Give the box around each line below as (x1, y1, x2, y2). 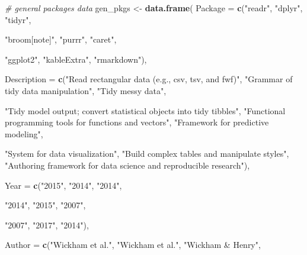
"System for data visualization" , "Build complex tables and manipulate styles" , (5, 147, 289, 160)
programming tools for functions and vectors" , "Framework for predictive (5, 116, 269, 128)
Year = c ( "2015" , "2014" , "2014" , (5, 179, 122, 191)
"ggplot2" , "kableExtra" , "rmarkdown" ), (5, 53, 147, 65)
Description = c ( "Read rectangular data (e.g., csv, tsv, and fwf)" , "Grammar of (5, 73, 293, 85)
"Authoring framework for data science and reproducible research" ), (5, 159, 250, 171)
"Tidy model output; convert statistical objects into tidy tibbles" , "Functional (5, 104, 286, 117)
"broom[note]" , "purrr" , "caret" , (5, 33, 117, 46)
